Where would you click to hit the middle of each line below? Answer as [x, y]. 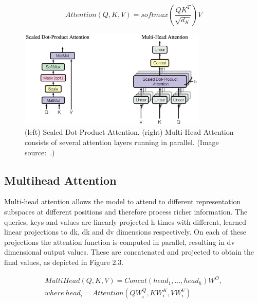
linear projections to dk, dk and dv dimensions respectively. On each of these [125, 232]
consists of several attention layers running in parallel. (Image [122, 142]
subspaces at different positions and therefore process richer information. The [126, 212]
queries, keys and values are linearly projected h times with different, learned [125, 221]
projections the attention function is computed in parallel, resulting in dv [119, 242]
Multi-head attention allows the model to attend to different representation [123, 201]
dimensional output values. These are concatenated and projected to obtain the [129, 252]
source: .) [40, 152]
